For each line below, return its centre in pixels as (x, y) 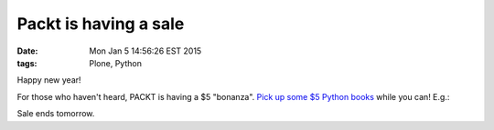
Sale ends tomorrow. (56, 114)
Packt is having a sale (101, 24)
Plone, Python (115, 63)
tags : (27, 63)
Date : (27, 51)
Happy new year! (49, 80)
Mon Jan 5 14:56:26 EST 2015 (145, 51)
